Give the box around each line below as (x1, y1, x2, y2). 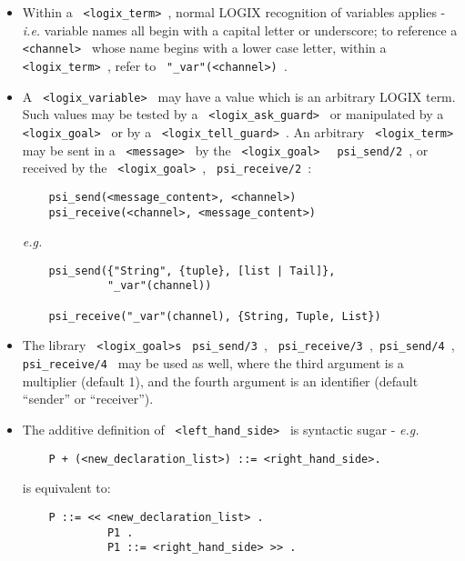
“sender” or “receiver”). (22, 389, 154, 408)
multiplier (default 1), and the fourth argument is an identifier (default (22, 371, 419, 390)
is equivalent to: (22, 478, 111, 497)
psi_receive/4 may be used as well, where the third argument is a (22, 354, 404, 373)
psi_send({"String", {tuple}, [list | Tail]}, (48, 264, 336, 277)
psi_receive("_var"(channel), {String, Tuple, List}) (48, 309, 381, 323)
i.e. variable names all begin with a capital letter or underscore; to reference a (22, 20, 458, 39)
